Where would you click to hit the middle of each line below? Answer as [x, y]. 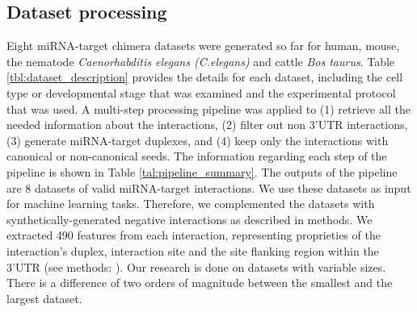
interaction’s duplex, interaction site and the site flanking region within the [193, 250]
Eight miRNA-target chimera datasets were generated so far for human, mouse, [203, 46]
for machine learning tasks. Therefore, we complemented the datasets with [191, 204]
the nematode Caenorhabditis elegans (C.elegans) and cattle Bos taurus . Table [201, 61]
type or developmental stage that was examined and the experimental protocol [201, 92]
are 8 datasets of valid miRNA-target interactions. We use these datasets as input [209, 187]
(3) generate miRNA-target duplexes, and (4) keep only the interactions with [198, 140]
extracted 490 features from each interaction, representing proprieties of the [194, 235]
